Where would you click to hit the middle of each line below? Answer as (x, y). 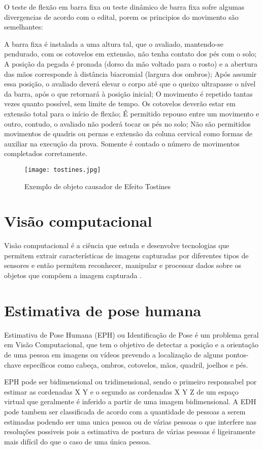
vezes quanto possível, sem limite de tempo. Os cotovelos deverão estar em (120, 103)
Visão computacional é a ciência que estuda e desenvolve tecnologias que (117, 245)
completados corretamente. (46, 153)
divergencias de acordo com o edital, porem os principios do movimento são (121, 17)
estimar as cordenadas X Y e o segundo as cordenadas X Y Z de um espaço (121, 391)
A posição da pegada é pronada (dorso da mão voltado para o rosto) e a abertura (131, 63)
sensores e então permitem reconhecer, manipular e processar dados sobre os (123, 265)
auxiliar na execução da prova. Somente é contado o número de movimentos (122, 143)
